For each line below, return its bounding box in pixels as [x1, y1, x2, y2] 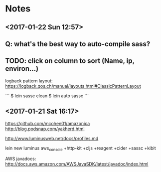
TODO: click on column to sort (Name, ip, [5, 57, 135, 65]
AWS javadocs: [5, 156, 36, 162]
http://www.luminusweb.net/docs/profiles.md [5, 135, 99, 141]
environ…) [5, 64, 39, 73]
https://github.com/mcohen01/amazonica [5, 120, 90, 126]
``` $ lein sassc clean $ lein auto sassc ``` [5, 93, 89, 99]
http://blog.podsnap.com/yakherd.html [5, 126, 85, 132]
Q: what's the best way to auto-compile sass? [5, 39, 151, 48]
